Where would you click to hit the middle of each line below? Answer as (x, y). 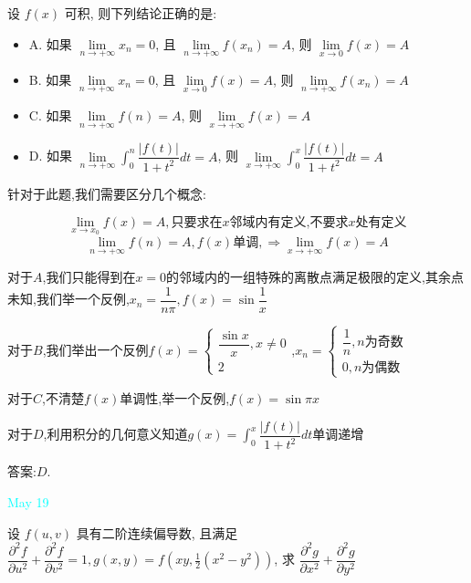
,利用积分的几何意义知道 (115, 434)
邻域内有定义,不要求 (289, 223)
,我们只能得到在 (89, 277)
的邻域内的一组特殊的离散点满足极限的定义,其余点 (315, 277)
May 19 (28, 501)
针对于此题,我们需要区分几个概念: (107, 193)
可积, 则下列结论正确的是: (141, 13)
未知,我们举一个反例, (68, 299)
